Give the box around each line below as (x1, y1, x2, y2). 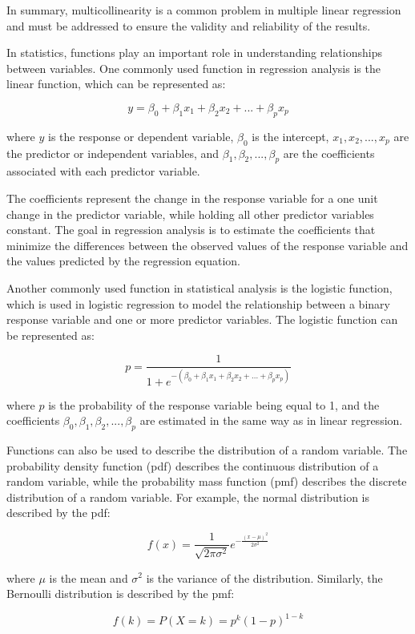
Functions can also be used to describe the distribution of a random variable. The (6, 442, 408, 458)
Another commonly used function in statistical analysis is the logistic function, (6, 279, 393, 296)
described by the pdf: (6, 504, 111, 521)
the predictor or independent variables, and (6, 144, 220, 161)
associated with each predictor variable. (6, 163, 200, 180)
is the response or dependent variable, (48, 127, 234, 144)
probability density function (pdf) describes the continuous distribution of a (6, 457, 379, 474)
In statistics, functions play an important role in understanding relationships (6, 44, 382, 61)
